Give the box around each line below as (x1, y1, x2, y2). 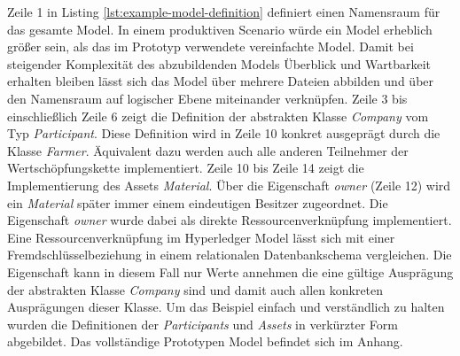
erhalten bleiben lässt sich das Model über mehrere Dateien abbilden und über (7, 72, 434, 90)
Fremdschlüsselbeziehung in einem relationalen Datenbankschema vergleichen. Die (7, 245, 452, 264)
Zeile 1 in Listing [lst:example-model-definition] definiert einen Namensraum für (7, 3, 441, 20)
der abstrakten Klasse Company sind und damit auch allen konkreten (7, 280, 384, 298)
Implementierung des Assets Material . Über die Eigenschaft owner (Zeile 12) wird (7, 175, 451, 194)
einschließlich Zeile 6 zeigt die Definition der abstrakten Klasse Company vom (7, 106, 429, 125)
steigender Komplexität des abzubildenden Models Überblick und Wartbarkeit (7, 54, 431, 73)
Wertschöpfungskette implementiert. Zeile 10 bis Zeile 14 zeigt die (7, 159, 364, 177)
